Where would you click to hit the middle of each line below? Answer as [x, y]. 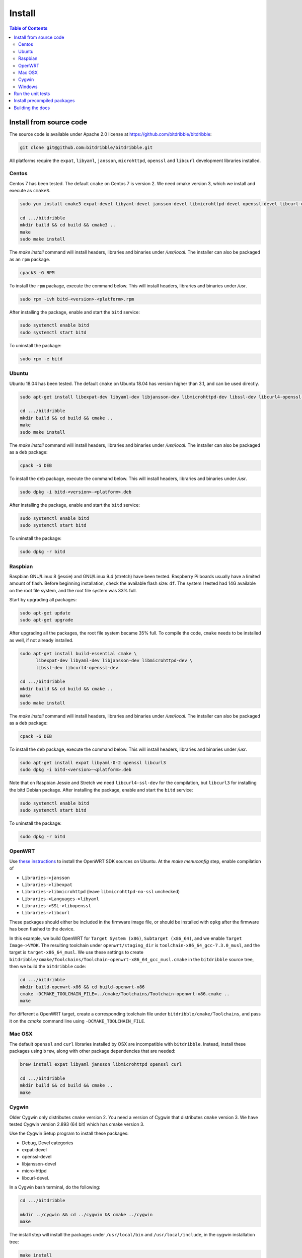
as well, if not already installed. [42, 640]
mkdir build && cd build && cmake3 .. [68, 225]
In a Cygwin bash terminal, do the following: [55, 1187]
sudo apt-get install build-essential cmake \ [78, 653]
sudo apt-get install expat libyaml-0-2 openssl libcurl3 [93, 763]
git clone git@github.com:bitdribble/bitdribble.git [86, 147]
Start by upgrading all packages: [43, 600]
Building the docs [32, 108]
